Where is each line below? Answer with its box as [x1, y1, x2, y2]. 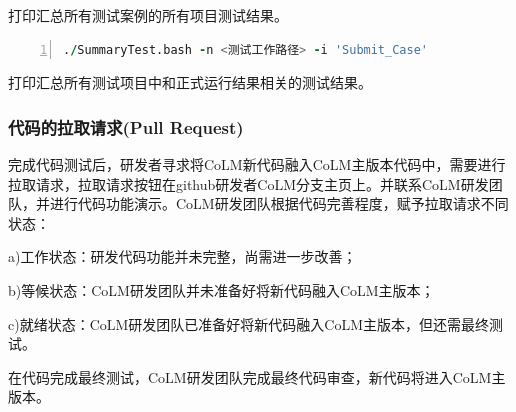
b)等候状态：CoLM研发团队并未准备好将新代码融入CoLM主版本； [8, 279, 435, 300]
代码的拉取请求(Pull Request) [8, 114, 244, 139]
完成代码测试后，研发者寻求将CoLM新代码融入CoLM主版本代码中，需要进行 [8, 154, 506, 174]
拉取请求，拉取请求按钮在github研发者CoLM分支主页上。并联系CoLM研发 [8, 173, 489, 194]
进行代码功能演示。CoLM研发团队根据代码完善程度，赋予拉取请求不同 [49, 193, 509, 214]
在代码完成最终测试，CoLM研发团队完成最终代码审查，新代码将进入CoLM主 [8, 366, 506, 387]
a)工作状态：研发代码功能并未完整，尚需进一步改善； [8, 246, 357, 267]
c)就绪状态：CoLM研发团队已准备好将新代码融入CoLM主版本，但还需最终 [8, 313, 490, 334]
